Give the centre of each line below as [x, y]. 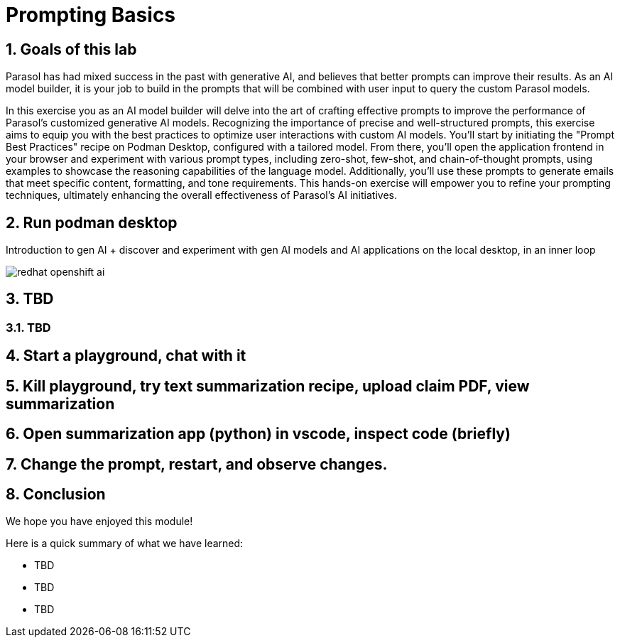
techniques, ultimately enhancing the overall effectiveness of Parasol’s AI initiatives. [201, 195]
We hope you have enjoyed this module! [99, 522]
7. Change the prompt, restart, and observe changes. [197, 464]
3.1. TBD [28, 327]
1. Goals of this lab [71, 49]
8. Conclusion [56, 494]
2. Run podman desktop [92, 222]
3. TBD [30, 299]
